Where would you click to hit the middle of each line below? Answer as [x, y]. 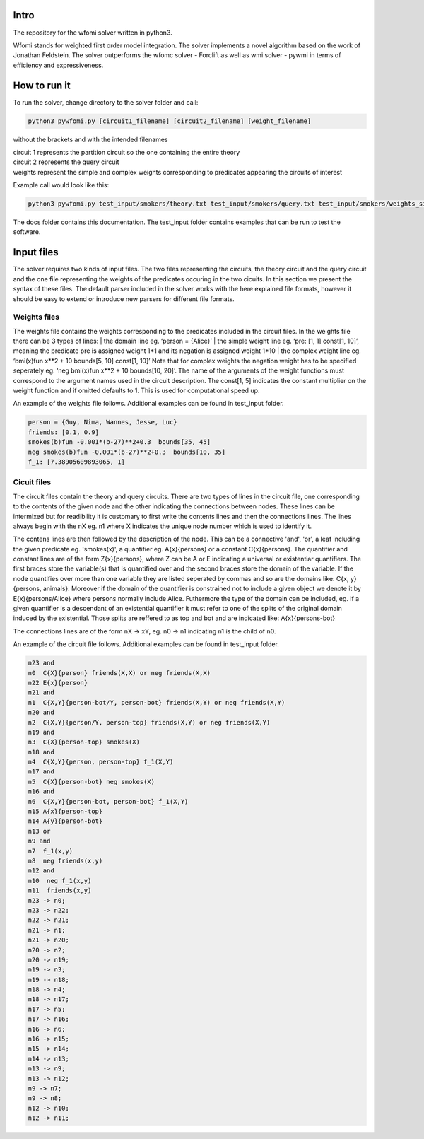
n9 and [39, 841]
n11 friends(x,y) [60, 890]
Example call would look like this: [61, 185]
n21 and [41, 693]
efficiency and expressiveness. [58, 65]
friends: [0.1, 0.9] [63, 432]
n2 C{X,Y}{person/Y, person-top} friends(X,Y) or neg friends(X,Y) [149, 722]
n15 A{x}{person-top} [65, 812]
